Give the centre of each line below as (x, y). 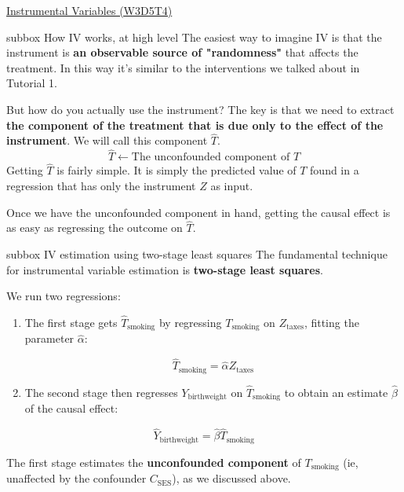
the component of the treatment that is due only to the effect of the (195, 125)
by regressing (190, 322)
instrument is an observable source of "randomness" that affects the (182, 52)
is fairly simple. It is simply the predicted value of (177, 170)
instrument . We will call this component (107, 140)
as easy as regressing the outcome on (95, 228)
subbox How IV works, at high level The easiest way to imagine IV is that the (194, 37)
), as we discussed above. (231, 478)
